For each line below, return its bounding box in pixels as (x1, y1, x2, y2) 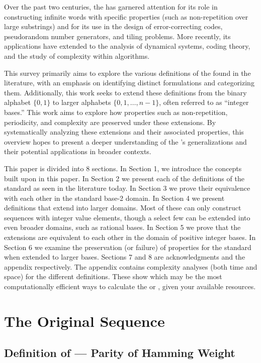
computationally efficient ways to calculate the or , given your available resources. (4, 281, 256, 292)
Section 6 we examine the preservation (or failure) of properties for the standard (4, 241, 251, 252)
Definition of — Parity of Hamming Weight (4, 345, 235, 360)
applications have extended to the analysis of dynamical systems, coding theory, (4, 41, 250, 51)
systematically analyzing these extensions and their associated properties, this (4, 127, 244, 137)
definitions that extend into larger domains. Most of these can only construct (4, 202, 241, 213)
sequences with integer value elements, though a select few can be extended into (4, 212, 250, 222)
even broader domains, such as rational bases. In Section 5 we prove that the (4, 222, 241, 232)
